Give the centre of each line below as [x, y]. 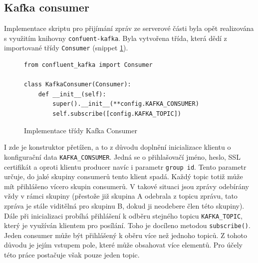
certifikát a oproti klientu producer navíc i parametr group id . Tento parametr [125, 166]
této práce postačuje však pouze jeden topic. [72, 255]
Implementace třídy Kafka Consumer [81, 130]
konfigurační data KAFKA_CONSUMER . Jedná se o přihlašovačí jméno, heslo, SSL [122, 156]
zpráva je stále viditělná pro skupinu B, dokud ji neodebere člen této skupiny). [124, 205]
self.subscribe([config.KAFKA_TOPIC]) [117, 114]
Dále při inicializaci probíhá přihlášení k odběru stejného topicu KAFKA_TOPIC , [123, 215]
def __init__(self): [72, 94]
